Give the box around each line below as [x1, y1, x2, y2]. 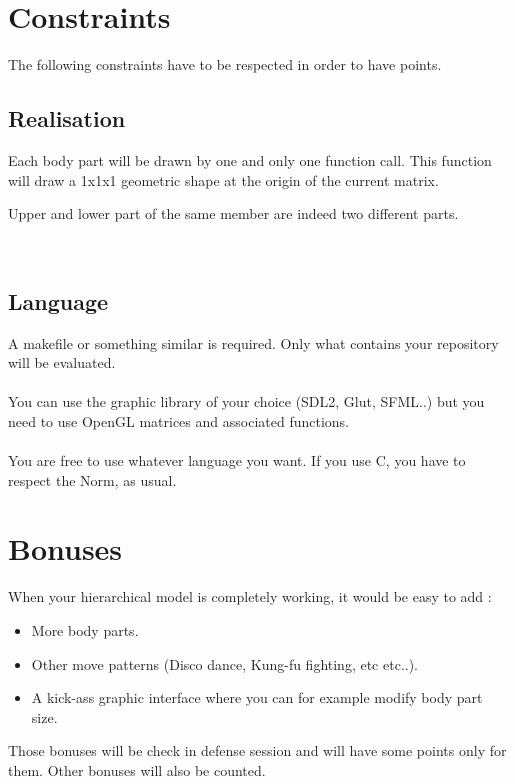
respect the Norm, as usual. [8, 469, 177, 490]
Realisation [8, 103, 126, 134]
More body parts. [31, 619, 139, 640]
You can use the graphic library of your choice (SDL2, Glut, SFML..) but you [8, 391, 485, 412]
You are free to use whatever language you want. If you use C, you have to [8, 450, 466, 471]
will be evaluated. [8, 352, 116, 373]
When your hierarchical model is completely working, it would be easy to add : [8, 586, 492, 607]
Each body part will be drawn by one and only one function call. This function [8, 149, 492, 170]
